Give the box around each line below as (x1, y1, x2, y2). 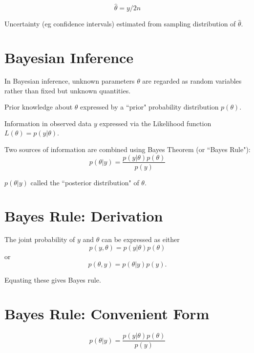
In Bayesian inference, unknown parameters (4, 75, 135, 86)
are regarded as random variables (142, 75, 242, 86)
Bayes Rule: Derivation (4, 206, 163, 226)
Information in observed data (4, 118, 92, 128)
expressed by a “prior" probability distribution (80, 102, 219, 112)
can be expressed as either (102, 234, 180, 244)
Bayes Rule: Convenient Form (4, 304, 210, 324)
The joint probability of (4, 234, 75, 244)
